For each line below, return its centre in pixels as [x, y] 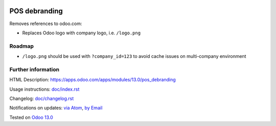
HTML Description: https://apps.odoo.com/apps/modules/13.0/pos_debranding [93, 80]
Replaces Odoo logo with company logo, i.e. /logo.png [81, 33]
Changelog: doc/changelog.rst [42, 98]
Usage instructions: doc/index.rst [44, 89]
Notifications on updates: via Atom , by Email [56, 108]
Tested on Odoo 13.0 [31, 117]
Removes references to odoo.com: [46, 24]
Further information [34, 69]
